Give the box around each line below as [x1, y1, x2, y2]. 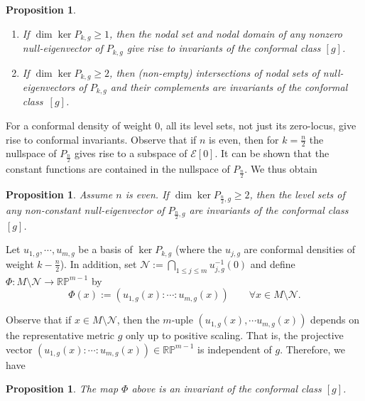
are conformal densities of [244, 242, 356, 257]
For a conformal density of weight [6, 118, 152, 132]
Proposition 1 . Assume [6, 187, 113, 202]
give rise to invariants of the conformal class [126, 41, 321, 55]
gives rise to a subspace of [74, 146, 187, 161]
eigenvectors [22, 79, 75, 94]
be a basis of [78, 242, 133, 257]
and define [250, 256, 295, 271]
